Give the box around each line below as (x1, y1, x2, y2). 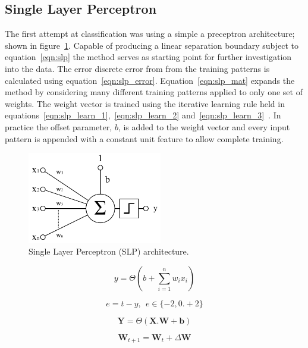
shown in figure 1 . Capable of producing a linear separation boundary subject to (5, 39, 299, 51)
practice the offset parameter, (5, 120, 112, 133)
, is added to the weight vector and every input (118, 120, 290, 133)
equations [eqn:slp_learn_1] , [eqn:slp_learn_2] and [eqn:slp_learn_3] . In (5, 109, 281, 121)
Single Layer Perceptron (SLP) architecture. (29, 244, 189, 257)
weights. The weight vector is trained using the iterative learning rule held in (5, 97, 285, 109)
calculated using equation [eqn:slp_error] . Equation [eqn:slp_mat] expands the (5, 74, 295, 86)
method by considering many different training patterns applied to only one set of (5, 86, 303, 98)
